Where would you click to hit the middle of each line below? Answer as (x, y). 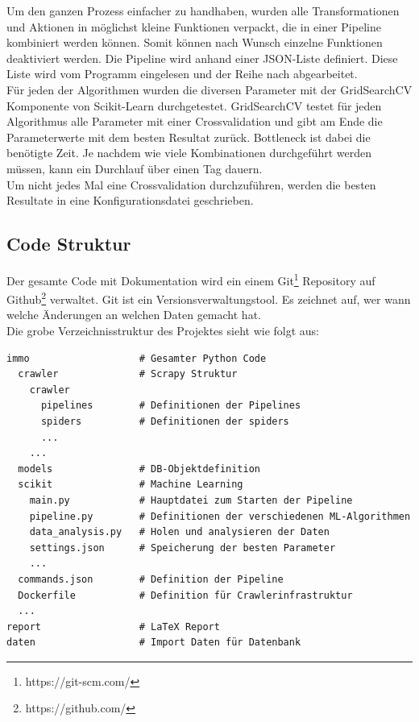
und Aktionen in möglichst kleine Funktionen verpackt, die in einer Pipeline (194, 26)
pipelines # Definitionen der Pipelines (171, 406)
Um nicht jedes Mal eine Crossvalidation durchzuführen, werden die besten (191, 184)
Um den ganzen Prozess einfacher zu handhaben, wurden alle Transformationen (203, 10)
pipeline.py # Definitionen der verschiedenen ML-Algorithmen (220, 516)
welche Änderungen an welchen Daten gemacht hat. (134, 315)
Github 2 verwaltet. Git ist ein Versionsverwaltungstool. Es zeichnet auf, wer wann (209, 298)
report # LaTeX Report (113, 627)
